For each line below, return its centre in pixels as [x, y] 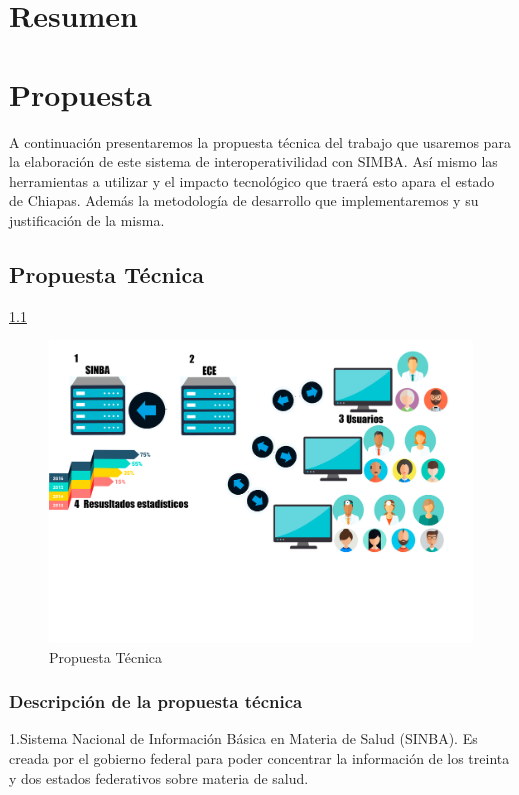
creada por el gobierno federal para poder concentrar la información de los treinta [259, 757]
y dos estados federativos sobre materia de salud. [159, 777]
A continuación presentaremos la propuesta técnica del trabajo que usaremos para [260, 141]
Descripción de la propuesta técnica [156, 701]
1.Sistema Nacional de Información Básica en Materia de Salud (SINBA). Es [243, 738]
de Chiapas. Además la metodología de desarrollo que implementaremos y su [244, 200]
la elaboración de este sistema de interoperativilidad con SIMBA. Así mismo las [253, 161]
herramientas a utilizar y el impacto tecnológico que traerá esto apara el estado [252, 180]
